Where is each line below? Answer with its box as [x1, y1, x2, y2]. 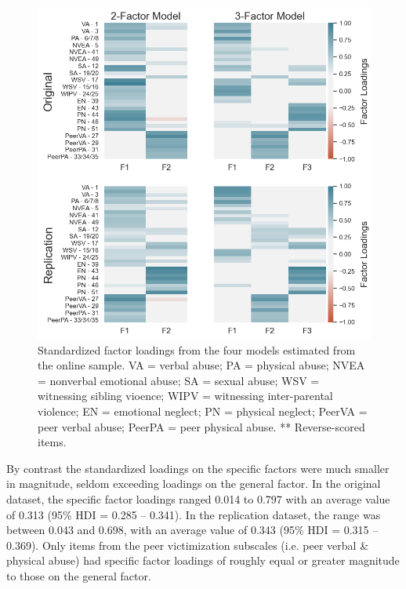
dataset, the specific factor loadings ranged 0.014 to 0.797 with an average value [6, 490, 390, 507]
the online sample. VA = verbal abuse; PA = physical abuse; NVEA [38, 357, 365, 373]
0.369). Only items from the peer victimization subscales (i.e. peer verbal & [6, 536, 369, 553]
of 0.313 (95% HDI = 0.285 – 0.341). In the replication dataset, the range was [6, 506, 381, 522]
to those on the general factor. [6, 567, 151, 584]
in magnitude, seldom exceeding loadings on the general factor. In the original [6, 475, 381, 492]
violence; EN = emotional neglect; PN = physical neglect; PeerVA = [38, 402, 368, 419]
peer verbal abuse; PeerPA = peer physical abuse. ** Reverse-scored [38, 418, 365, 434]
